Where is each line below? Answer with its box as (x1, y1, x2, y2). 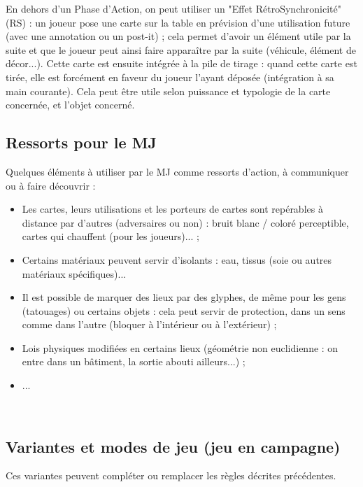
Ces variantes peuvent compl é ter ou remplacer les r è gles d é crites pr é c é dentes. (6, 468, 336, 483)
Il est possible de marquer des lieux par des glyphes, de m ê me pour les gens (22, 290, 346, 304)
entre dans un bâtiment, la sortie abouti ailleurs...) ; (22, 354, 245, 369)
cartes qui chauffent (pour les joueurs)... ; (22, 229, 199, 243)
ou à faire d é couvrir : (6, 178, 96, 192)
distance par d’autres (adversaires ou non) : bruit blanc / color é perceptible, (22, 215, 349, 230)
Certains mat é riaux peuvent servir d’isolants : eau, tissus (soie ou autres (22, 252, 332, 267)
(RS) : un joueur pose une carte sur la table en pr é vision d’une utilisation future (6, 15, 350, 29)
